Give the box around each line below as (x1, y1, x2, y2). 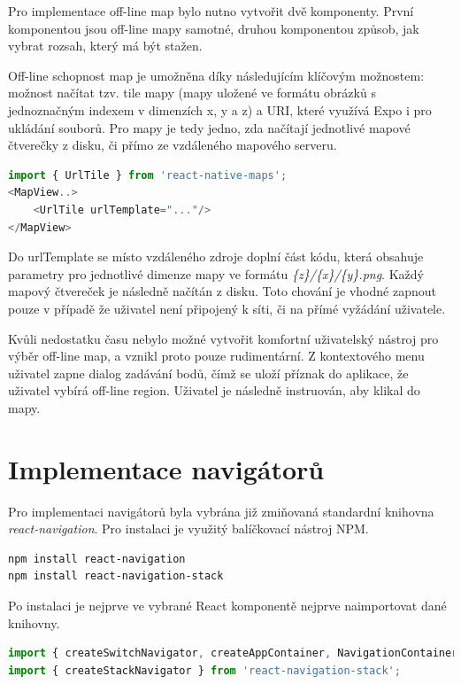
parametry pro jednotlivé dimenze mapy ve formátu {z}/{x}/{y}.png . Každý (8, 264, 424, 283)
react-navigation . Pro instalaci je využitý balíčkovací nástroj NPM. (8, 519, 369, 538)
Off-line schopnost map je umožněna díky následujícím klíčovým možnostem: (8, 66, 425, 84)
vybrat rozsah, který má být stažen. (8, 36, 203, 55)
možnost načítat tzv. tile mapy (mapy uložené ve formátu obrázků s (8, 83, 376, 102)
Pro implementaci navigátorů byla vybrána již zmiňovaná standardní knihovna (8, 501, 434, 520)
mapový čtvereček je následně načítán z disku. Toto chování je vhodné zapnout (8, 282, 436, 300)
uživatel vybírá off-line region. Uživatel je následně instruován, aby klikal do (8, 381, 420, 400)
